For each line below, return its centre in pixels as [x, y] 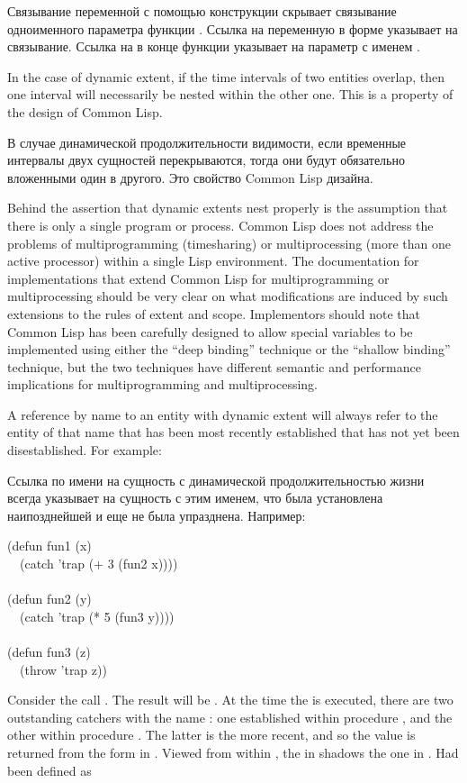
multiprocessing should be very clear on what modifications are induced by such [228, 296]
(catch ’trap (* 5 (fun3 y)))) [97, 616]
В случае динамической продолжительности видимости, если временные [207, 142]
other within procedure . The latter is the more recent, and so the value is [211, 735]
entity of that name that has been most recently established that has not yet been [233, 432]
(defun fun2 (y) [49, 599]
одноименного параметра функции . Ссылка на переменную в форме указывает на [233, 28]
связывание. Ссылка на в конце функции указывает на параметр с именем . [214, 46]
